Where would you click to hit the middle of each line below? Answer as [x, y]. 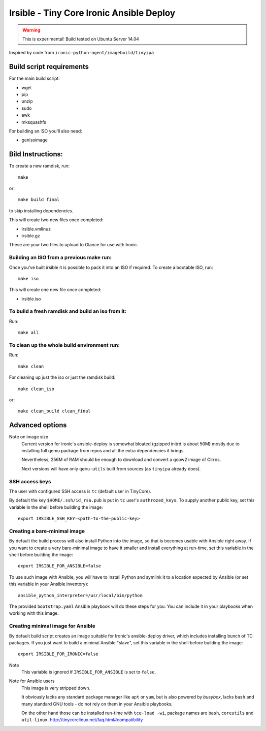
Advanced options [38, 425]
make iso [28, 279]
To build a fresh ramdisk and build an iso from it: [68, 311]
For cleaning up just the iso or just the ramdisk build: [62, 377]
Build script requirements [49, 67]
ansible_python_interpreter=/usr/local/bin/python [80, 595]
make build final [39, 200]
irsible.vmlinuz [36, 229]
